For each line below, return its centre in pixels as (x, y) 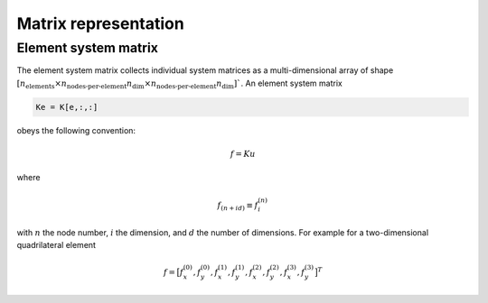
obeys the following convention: (76, 130)
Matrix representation (100, 23)
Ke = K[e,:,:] (67, 107)
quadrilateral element (56, 245)
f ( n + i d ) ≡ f (238, 206)
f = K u (243, 154)
